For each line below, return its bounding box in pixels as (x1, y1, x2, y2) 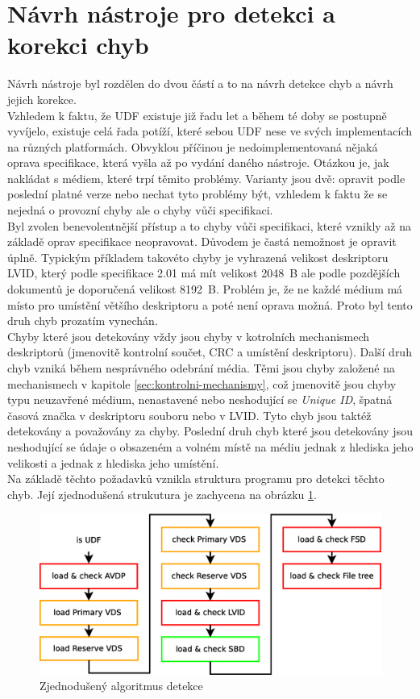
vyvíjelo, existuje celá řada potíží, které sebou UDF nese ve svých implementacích (7, 123, 413, 139)
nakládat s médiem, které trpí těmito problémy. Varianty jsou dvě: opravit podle (7, 169, 405, 186)
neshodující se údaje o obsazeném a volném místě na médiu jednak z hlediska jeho (7, 438, 414, 455)
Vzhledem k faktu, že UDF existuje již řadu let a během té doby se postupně (7, 106, 387, 123)
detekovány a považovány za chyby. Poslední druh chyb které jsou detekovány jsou (7, 422, 413, 439)
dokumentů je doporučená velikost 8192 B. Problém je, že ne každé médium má (7, 281, 403, 297)
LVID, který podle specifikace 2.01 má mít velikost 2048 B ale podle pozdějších (7, 264, 401, 281)
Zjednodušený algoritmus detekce (40, 677, 203, 694)
